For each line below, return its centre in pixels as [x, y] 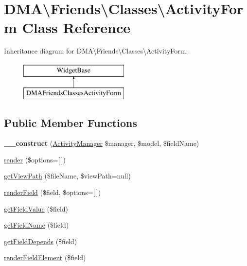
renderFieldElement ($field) [45, 257]
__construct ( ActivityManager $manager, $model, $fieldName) [102, 143]
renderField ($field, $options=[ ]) [53, 192]
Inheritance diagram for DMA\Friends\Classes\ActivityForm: [96, 51]
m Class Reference [67, 27]
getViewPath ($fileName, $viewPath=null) [67, 176]
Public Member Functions [71, 123]
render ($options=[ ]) [35, 159]
